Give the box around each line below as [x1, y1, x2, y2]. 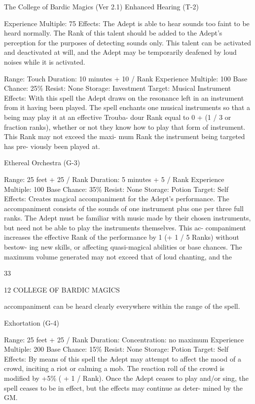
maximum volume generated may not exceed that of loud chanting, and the [4, 251, 232, 261]
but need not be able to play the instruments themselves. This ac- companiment [4, 222, 246, 232]
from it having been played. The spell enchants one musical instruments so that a [4, 102, 251, 112]
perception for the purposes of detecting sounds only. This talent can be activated [4, 37, 252, 47]
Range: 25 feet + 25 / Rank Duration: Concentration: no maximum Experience [4, 334, 244, 344]
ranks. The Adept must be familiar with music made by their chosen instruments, [4, 213, 251, 223]
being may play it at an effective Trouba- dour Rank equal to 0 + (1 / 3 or [4, 111, 231, 122]
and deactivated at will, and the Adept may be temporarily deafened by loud [4, 47, 237, 57]
